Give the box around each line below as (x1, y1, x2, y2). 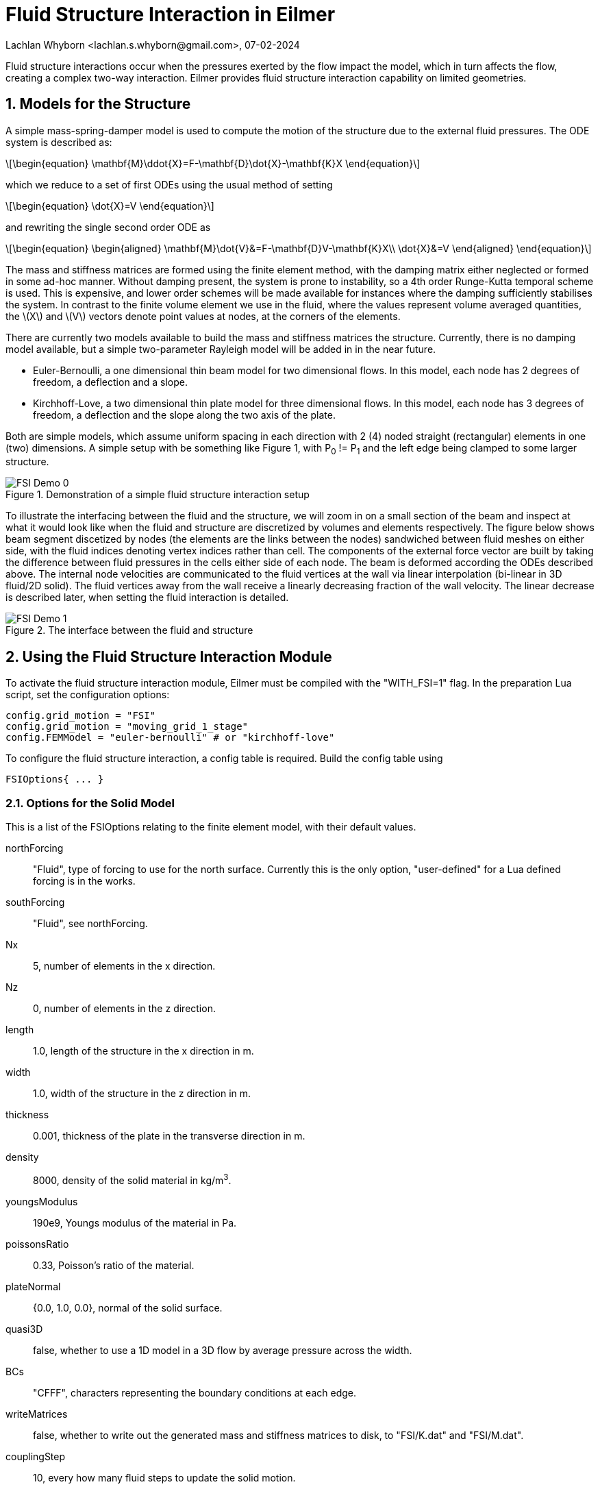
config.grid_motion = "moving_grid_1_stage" (5, 721, 249, 733)
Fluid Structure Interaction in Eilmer (5, 3, 336, 26)
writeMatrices (5, 1407, 68, 1420)
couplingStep (5, 1450, 66, 1462)
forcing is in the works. (33, 874, 136, 887)
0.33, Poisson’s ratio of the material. (33, 1259, 195, 1271)
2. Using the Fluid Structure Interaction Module (5, 648, 332, 665)
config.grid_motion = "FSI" (5, 710, 156, 722)
